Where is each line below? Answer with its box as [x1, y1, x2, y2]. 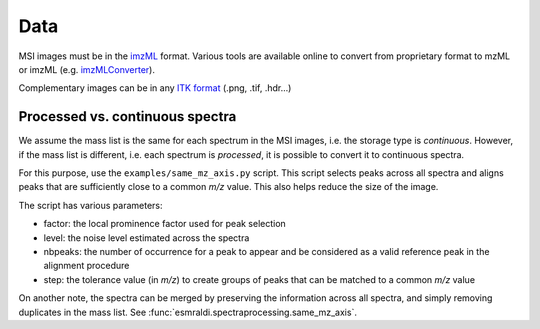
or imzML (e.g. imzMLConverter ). [18, 63, 155, 75]
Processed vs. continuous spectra [18, 108, 237, 125]
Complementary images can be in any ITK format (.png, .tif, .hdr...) [18, 82, 292, 94]
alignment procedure [43, 260, 130, 272]
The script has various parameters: [18, 199, 164, 211]
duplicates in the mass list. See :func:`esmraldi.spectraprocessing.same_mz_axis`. [18, 306, 357, 318]
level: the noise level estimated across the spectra [43, 231, 250, 244]
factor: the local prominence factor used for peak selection [43, 218, 287, 230]
